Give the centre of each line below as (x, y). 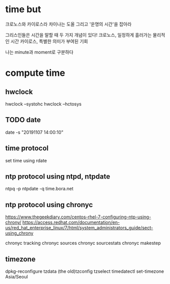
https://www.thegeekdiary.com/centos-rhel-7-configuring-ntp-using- (78, 217)
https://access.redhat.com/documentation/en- (71, 222)
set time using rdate (26, 160)
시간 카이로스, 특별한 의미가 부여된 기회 (49, 41)
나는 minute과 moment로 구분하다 (39, 52)
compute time (35, 73)
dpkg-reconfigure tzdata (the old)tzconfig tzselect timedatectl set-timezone (85, 271)
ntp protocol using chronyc (49, 205)
